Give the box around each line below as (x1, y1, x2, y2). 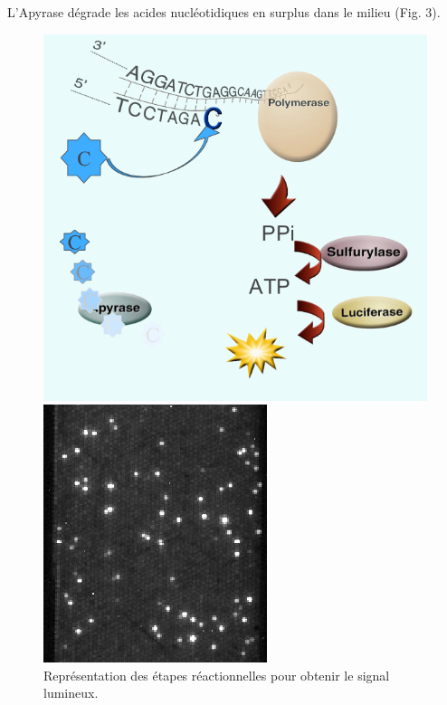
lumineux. (43, 683, 99, 702)
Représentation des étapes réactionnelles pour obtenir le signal (43, 665, 390, 684)
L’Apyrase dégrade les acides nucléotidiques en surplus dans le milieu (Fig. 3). (7, 3, 441, 21)
